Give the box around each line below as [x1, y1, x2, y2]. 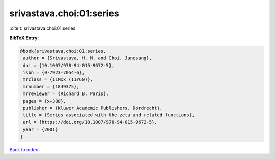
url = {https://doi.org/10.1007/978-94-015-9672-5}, [23, 119, 157, 125]
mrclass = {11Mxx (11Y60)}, [23, 77, 93, 82]
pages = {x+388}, [23, 98, 66, 104]
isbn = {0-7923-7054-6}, [23, 70, 85, 76]
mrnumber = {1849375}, [23, 84, 80, 89]
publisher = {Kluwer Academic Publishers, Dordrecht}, [23, 105, 163, 111]
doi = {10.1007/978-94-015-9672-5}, [23, 62, 115, 68]
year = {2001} [23, 126, 58, 132]
